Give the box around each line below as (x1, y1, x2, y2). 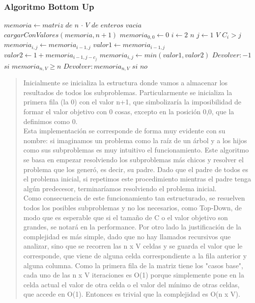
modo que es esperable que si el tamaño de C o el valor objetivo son (23, 212, 228, 222)
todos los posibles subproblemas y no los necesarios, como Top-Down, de (23, 202, 242, 212)
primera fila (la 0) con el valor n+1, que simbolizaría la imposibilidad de (23, 97, 242, 107)
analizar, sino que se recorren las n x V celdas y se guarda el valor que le (23, 241, 243, 251)
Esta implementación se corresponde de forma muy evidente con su (23, 126, 226, 136)
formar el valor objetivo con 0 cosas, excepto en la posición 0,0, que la (23, 106, 234, 117)
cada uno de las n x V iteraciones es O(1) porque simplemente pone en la (23, 270, 244, 280)
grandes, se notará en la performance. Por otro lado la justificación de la (23, 222, 242, 232)
